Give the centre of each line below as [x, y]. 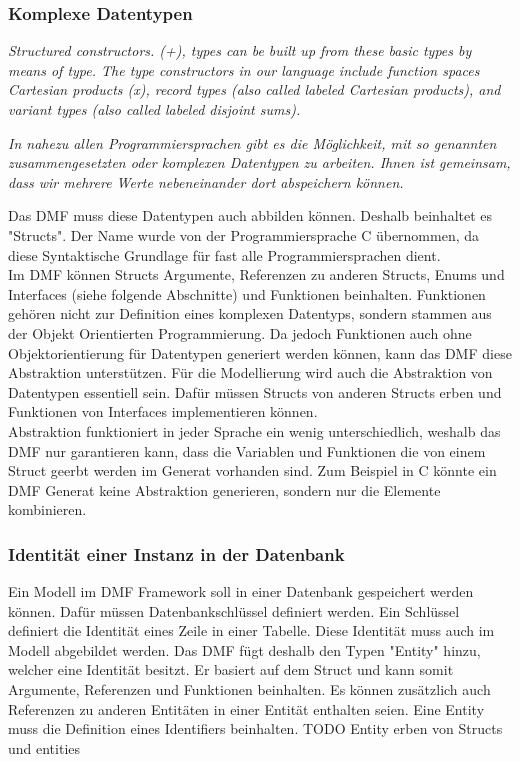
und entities [44, 747]
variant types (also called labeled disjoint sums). [154, 109]
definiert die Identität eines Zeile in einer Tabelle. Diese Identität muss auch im [251, 630]
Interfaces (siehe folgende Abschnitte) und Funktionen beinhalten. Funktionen [247, 293]
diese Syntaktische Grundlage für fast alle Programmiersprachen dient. [224, 254]
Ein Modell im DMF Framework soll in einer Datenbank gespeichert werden [241, 591]
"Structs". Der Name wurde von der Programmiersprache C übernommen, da [244, 234]
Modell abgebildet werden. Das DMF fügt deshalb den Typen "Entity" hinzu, [244, 649]
